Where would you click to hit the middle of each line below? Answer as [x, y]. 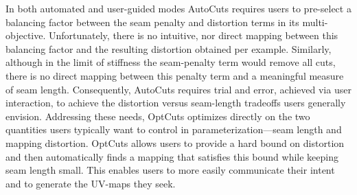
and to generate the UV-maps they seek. [91, 183]
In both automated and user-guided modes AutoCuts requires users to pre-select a [178, 8]
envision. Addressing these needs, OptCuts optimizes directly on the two [158, 116]
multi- [315, 22]
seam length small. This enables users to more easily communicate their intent [170, 170]
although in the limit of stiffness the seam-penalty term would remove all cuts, [171, 62]
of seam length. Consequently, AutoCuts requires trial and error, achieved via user [178, 89]
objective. [26, 35]
